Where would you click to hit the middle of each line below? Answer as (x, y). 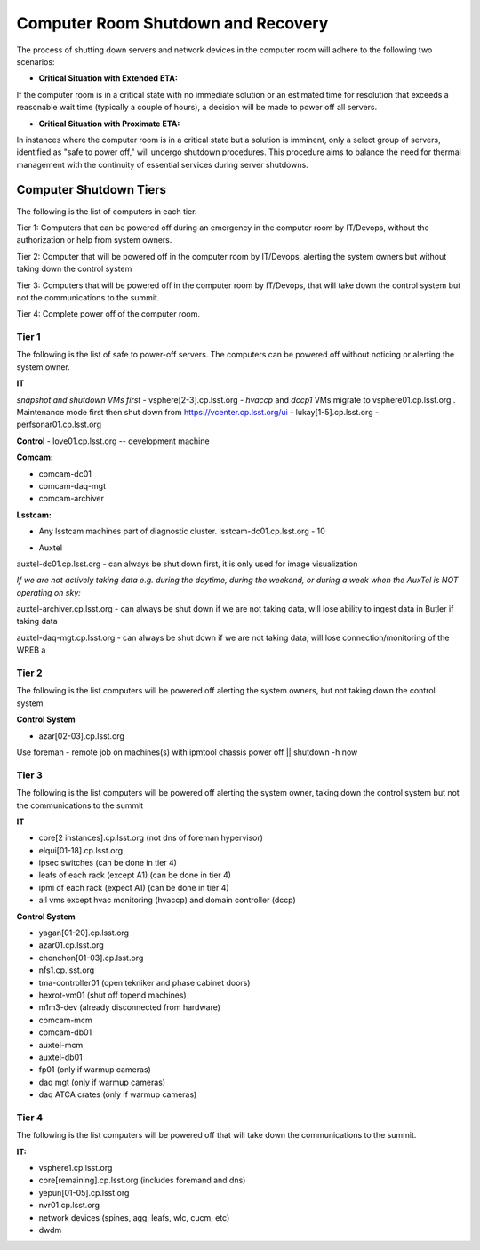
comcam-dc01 (65, 473)
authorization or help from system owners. (94, 240)
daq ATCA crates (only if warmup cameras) (118, 1094)
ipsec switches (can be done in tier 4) (108, 863)
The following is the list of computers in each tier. (107, 211)
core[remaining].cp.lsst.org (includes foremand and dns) (142, 1180)
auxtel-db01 (61, 1057)
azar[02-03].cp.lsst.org (81, 736)
